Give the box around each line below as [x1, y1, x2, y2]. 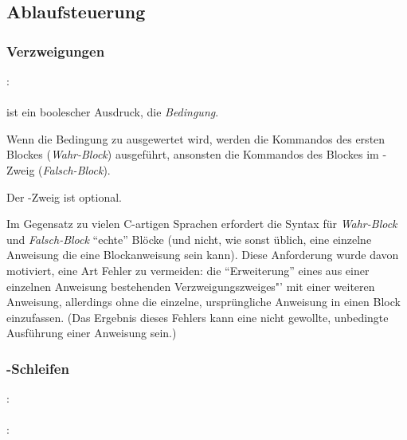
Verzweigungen [6, 41, 105, 61]
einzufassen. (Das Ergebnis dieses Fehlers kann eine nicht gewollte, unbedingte [6, 308, 389, 325]
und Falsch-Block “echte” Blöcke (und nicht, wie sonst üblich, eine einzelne [6, 230, 372, 247]
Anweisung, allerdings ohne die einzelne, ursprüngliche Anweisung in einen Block [6, 293, 401, 310]
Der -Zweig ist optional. [6, 188, 122, 205]
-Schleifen [6, 358, 69, 378]
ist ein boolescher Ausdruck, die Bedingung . [6, 104, 219, 120]
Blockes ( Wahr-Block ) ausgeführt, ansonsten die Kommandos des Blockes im [6, 146, 379, 163]
